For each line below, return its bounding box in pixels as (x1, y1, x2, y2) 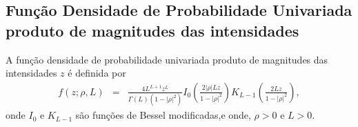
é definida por (68, 66, 126, 80)
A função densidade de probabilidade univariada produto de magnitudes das (6, 52, 328, 66)
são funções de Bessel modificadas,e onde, (75, 108, 251, 122)
